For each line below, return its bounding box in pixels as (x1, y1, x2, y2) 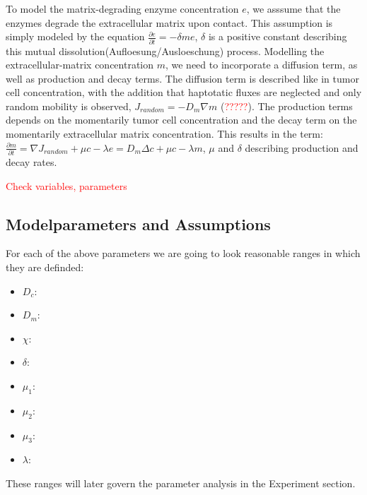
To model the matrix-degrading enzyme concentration (6, 1, 239, 16)
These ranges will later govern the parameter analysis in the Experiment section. (6, 475, 356, 490)
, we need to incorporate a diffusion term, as (165, 57, 358, 72)
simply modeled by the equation (6, 29, 145, 44)
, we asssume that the (246, 1, 341, 16)
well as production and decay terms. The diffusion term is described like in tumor (6, 71, 359, 85)
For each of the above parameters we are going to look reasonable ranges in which (6, 246, 361, 261)
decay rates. (6, 154, 57, 169)
